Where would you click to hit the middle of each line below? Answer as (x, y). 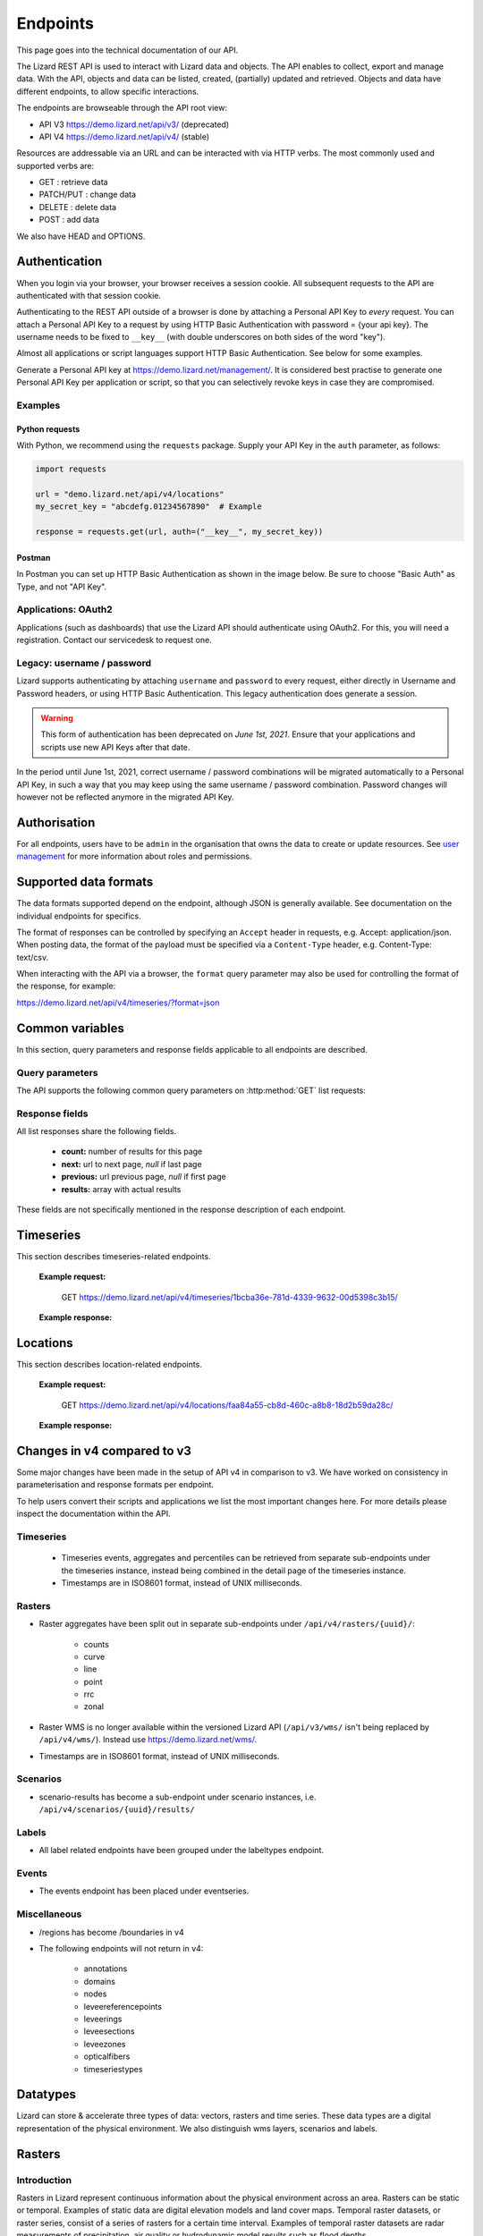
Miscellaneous (49, 1914)
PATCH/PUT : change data (88, 195)
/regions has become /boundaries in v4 (111, 1932)
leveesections (109, 2031)
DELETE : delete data (77, 207)
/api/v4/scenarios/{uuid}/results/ (117, 1810)
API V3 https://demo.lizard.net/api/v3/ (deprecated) (134, 124)
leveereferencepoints (123, 2006)
